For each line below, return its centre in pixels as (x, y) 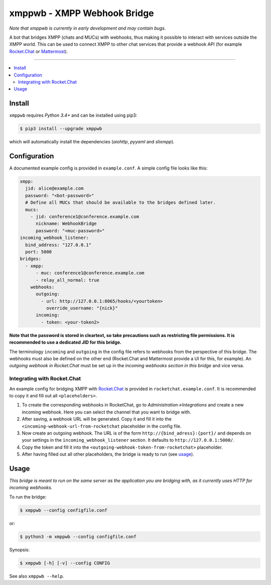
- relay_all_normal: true (68, 280)
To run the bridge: (28, 497)
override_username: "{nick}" (82, 308)
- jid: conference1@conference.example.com (85, 217)
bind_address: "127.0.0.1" (58, 245)
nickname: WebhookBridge (66, 224)
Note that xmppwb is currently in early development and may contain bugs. (88, 28)
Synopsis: (20, 550)
